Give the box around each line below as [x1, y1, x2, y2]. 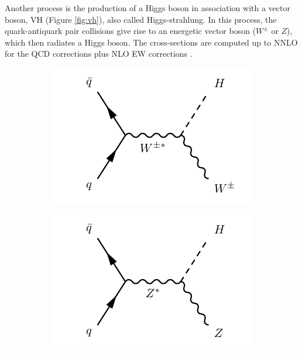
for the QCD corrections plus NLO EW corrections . [5, 47, 193, 60]
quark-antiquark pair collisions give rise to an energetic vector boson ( [5, 25, 256, 37]
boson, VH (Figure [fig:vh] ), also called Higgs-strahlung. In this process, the [5, 13, 277, 25]
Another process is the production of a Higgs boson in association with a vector [5, 2, 290, 13]
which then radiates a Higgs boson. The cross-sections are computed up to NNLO [5, 36, 298, 48]
